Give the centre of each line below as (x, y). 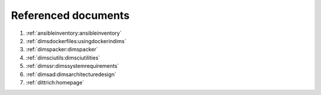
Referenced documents (70, 15)
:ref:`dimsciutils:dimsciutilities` (63, 58)
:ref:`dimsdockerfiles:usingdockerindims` (76, 41)
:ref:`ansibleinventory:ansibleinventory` (74, 33)
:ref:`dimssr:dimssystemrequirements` (73, 66)
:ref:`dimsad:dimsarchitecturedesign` (71, 74)
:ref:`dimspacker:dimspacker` (62, 50)
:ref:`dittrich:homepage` (55, 82)
